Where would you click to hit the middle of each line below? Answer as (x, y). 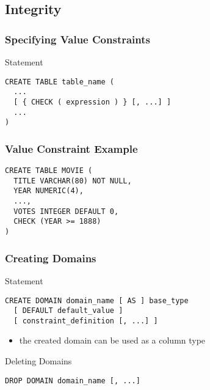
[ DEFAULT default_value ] (68, 311)
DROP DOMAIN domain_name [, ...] (73, 381)
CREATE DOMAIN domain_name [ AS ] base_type (97, 300)
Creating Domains (51, 258)
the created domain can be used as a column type (112, 340)
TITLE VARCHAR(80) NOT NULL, (73, 181)
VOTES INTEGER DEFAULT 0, (66, 211)
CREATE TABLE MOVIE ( (49, 171)
